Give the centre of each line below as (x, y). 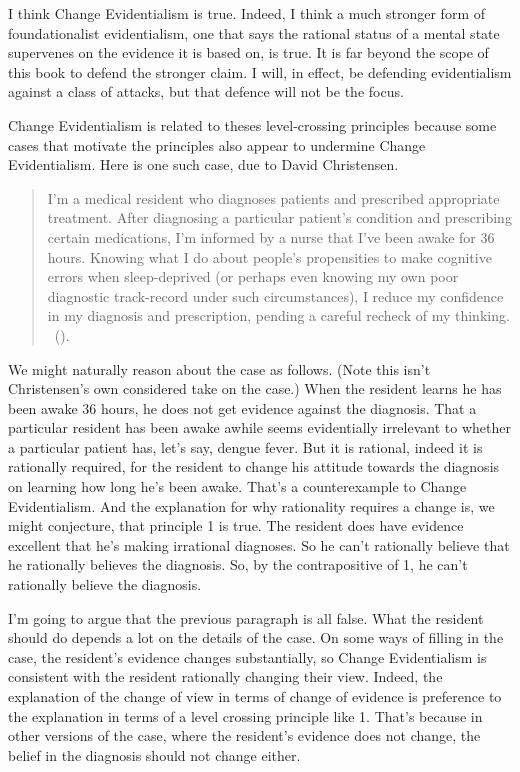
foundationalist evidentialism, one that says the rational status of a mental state (254, 32)
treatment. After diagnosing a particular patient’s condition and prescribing (279, 217)
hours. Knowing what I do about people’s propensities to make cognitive (269, 256)
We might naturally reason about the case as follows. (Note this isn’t (219, 368)
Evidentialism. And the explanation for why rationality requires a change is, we (251, 505)
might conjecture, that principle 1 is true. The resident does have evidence (236, 525)
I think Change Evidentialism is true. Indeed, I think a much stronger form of (246, 13)
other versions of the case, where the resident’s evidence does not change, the (244, 735)
